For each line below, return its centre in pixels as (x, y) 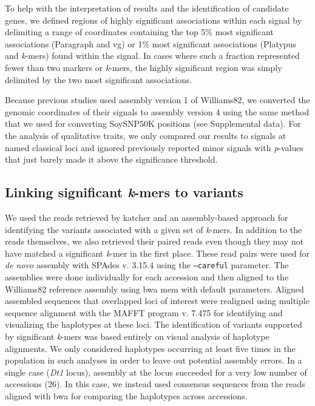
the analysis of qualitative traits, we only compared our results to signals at (146, 135)
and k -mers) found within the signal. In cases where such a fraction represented (152, 56)
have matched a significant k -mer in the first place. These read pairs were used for (157, 253)
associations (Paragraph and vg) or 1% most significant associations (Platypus (151, 43)
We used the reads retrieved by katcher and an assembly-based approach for (147, 217)
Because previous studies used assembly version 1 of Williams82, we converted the (157, 100)
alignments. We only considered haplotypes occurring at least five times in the (150, 348)
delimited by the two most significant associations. (99, 79)
